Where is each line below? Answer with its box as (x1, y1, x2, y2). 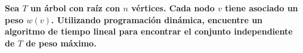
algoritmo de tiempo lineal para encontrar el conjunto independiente (5, 25, 293, 38)
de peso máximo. (26, 36, 97, 49)
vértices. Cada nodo (131, 2, 215, 14)
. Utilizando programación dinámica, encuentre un (51, 13, 263, 26)
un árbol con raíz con (30, 2, 120, 14)
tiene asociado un (225, 2, 298, 14)
